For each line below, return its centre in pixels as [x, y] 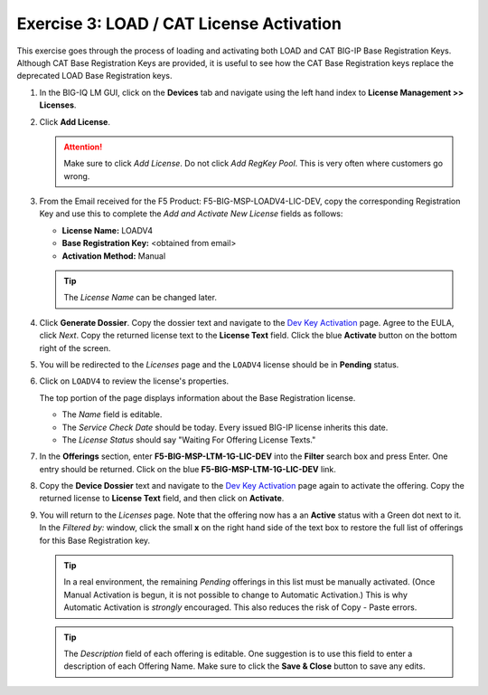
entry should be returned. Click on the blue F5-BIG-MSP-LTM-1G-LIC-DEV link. [188, 469]
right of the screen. [75, 347]
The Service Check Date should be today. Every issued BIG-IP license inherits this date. [225, 427]
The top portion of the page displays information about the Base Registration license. [197, 397]
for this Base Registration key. [95, 540]
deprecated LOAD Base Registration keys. [94, 76]
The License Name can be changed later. [140, 298]
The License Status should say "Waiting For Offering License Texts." [189, 440]
